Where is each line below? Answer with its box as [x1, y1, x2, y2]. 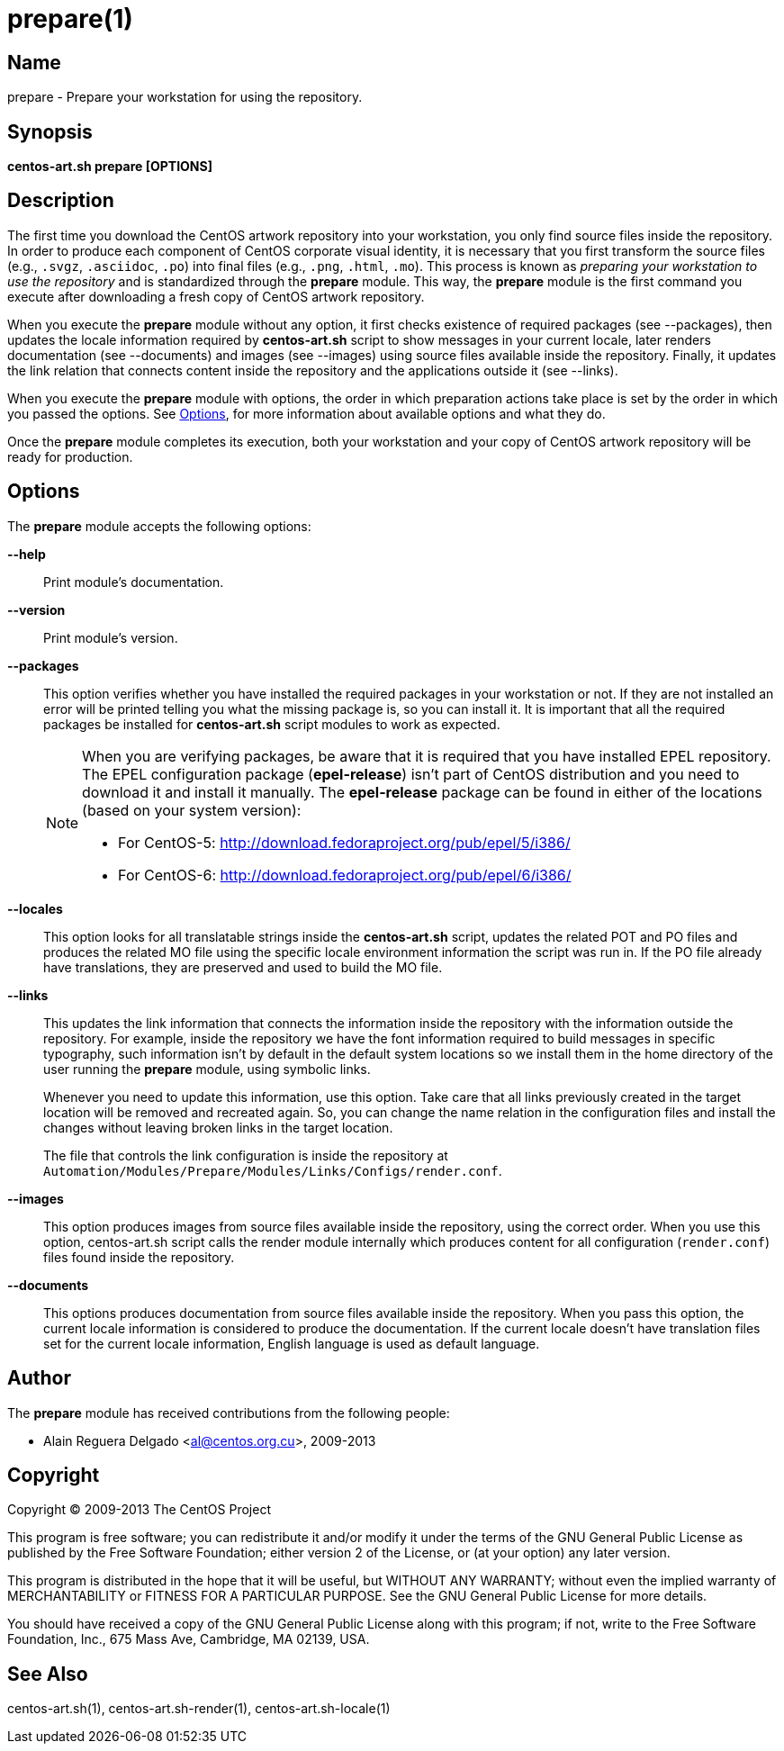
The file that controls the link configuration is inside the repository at [43, 1147, 448, 1163]
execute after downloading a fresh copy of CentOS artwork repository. [7, 288, 425, 304]
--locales [7, 900, 63, 916]
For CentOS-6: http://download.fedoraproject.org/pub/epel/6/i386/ [118, 865, 572, 884]
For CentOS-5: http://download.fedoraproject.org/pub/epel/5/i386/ [118, 833, 571, 852]
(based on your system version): [82, 800, 302, 819]
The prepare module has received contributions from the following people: [7, 1404, 450, 1421]
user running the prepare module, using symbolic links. [43, 1061, 371, 1077]
